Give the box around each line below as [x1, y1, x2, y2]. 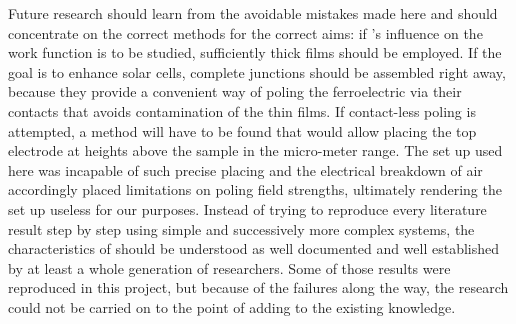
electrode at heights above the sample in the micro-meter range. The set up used [8, 140, 503, 161]
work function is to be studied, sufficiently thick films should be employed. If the [8, 42, 502, 63]
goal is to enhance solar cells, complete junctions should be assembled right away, [8, 61, 506, 82]
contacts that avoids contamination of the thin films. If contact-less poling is [8, 100, 476, 121]
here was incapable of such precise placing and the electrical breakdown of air [8, 159, 483, 180]
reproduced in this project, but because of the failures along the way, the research [8, 277, 509, 298]
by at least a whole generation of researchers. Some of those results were [8, 257, 451, 278]
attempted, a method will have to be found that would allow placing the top [8, 120, 477, 141]
